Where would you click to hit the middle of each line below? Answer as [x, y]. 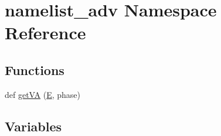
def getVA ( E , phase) [43, 94]
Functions [35, 69]
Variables [33, 126]
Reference [45, 33]
